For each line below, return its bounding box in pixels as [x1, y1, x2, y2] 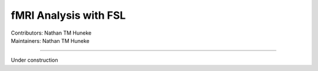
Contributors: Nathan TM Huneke [11, 29, 92, 36]
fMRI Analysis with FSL [11, 9, 126, 22]
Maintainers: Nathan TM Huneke [11, 37, 90, 44]
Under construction [11, 56, 58, 64]
